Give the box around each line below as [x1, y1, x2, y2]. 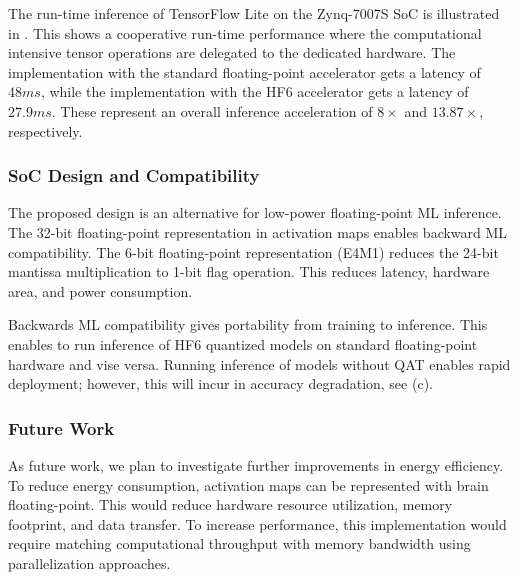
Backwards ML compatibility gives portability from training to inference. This [8, 314, 488, 335]
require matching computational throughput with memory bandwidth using [8, 533, 471, 554]
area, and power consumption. [8, 280, 193, 301]
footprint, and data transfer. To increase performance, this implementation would [8, 513, 507, 534]
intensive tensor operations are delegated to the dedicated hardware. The [8, 42, 456, 63]
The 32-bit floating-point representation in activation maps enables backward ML [8, 221, 508, 242]
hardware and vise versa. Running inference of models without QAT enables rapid [8, 353, 511, 374]
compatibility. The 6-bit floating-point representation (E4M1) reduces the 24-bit [8, 241, 499, 262]
